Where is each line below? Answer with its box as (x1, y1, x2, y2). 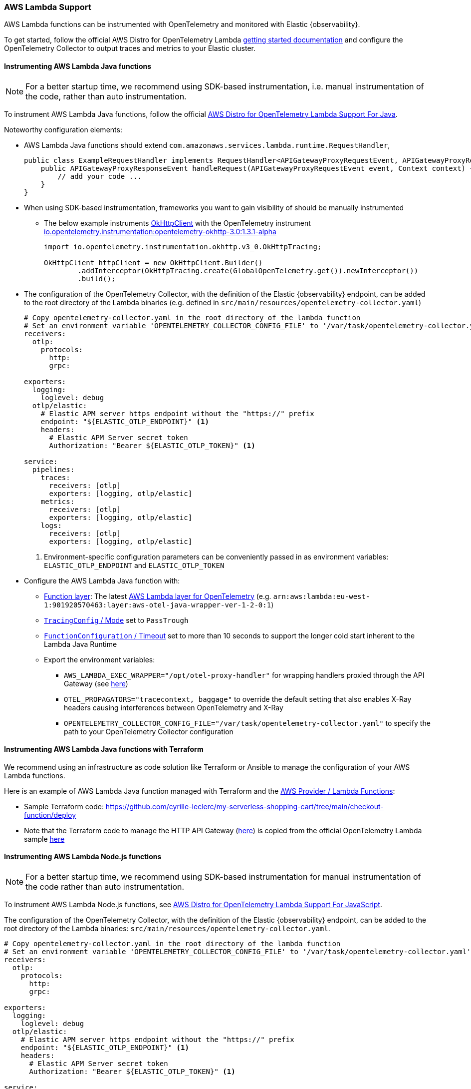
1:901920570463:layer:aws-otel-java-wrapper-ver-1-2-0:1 (44, 600, 271, 609)
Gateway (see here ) (64, 679, 128, 688)
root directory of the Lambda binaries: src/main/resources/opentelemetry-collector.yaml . (4, 924, 330, 933)
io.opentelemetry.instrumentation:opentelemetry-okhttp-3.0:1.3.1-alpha (44, 227, 276, 236)
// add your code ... (57, 172, 142, 180)
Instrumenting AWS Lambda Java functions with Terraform (4, 745, 204, 754)
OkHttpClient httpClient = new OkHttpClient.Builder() (44, 258, 263, 267)
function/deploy (24, 810, 76, 819)
